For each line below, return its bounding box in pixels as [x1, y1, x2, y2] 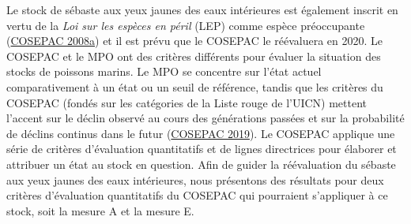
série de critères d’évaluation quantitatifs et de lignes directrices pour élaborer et [6, 140, 397, 157]
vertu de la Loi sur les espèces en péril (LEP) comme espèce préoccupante [6, 17, 365, 33]
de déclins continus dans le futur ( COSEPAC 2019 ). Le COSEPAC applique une [6, 125, 395, 141]
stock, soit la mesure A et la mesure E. [6, 202, 194, 218]
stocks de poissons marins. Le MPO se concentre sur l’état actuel [6, 63, 322, 80]
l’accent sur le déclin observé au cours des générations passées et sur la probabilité [6, 110, 405, 126]
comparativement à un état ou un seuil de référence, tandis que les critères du [6, 78, 383, 95]
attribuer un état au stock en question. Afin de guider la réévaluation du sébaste [6, 155, 396, 172]
